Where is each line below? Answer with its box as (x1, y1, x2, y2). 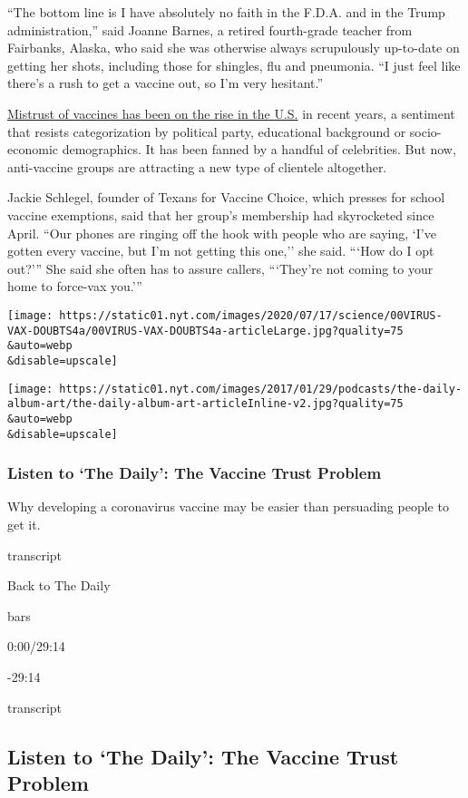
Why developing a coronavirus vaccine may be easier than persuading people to (7, 497, 449, 516)
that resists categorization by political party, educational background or (7, 122, 406, 141)
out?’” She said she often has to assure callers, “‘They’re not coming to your (7, 258, 434, 277)
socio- (409, 122, 442, 141)
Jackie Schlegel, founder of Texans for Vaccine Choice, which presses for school (7, 188, 445, 207)
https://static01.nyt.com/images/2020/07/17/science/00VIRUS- (59, 308, 443, 322)
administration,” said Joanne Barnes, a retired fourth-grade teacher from (7, 20, 413, 39)
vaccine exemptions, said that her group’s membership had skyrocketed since (7, 205, 434, 224)
